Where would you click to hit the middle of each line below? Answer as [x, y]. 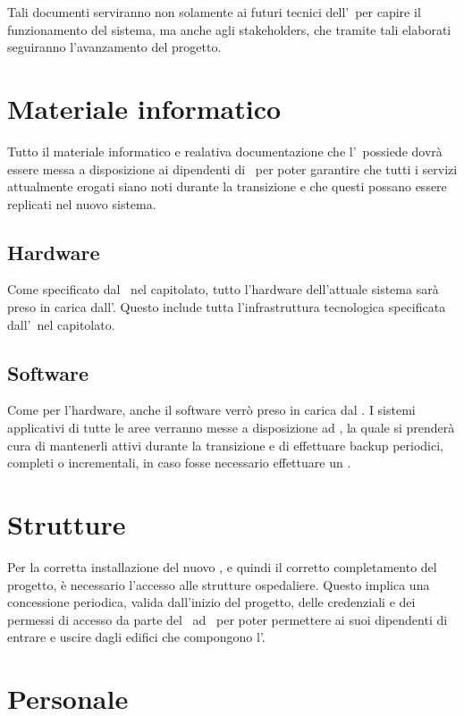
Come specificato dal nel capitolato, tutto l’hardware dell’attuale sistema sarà [223, 289]
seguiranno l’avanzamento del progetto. [114, 47]
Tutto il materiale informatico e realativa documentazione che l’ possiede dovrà [225, 151]
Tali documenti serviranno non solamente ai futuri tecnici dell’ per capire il [214, 12]
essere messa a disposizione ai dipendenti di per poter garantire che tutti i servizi [232, 168]
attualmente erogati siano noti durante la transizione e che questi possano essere [227, 186]
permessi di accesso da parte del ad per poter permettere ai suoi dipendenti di [228, 619]
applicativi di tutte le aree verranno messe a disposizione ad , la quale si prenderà [231, 428]
